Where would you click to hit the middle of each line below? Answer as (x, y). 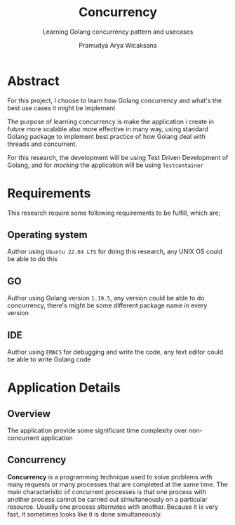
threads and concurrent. (42, 144)
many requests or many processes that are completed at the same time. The (117, 484)
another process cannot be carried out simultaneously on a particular (108, 499)
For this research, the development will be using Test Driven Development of (118, 157)
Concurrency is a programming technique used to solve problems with (110, 477)
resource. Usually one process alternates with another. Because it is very (113, 507)
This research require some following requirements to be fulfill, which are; (114, 213)
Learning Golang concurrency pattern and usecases (118, 32)
